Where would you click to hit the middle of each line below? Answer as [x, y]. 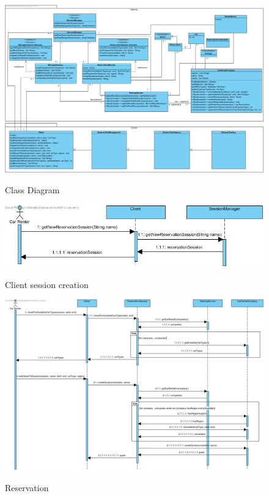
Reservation [27, 487]
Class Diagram [32, 190]
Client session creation [47, 284]
